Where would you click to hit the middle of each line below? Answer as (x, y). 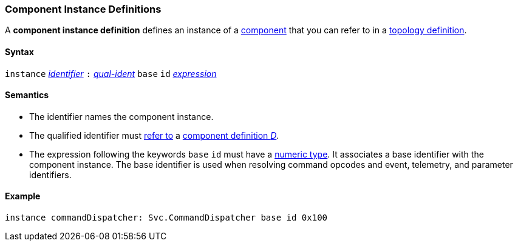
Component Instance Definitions (83, 9)
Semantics (27, 95)
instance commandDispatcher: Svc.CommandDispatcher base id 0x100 (166, 218)
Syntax (19, 52)
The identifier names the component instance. (121, 116)
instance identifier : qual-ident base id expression (111, 73)
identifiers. (50, 175)
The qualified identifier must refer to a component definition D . (154, 135)
